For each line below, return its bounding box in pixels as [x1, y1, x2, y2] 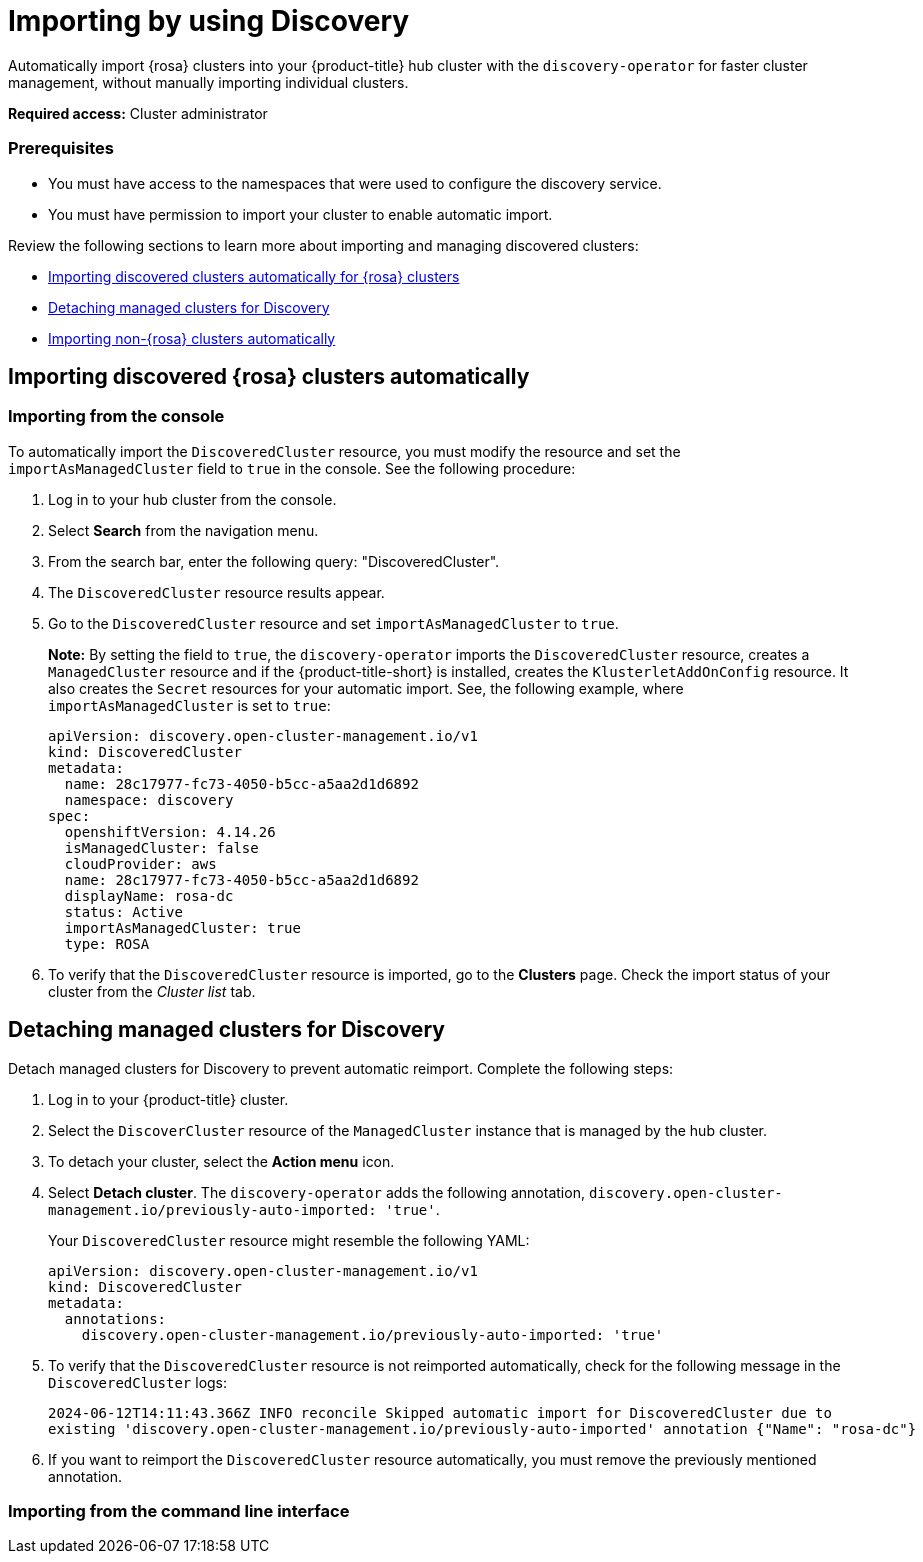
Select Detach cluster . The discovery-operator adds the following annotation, [48, 1183, 585, 1201]
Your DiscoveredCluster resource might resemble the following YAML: [48, 1231, 530, 1249]
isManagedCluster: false [64, 839, 259, 856]
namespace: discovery [64, 791, 234, 808]
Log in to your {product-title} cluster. [48, 1090, 289, 1108]
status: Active [64, 903, 183, 920]
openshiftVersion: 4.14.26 [64, 823, 276, 840]
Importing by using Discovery [8, 4, 410, 38]
